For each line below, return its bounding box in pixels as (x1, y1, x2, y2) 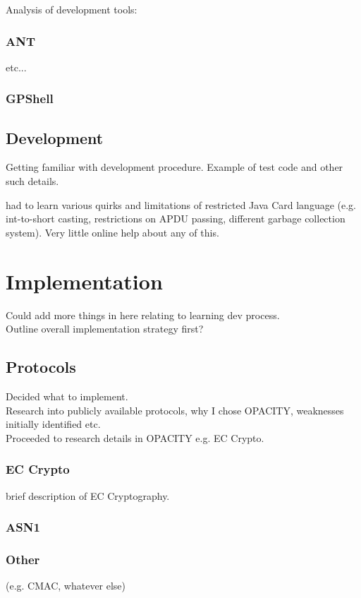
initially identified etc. (6, 417, 101, 431)
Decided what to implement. (6, 388, 128, 403)
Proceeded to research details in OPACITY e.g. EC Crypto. (6, 430, 264, 445)
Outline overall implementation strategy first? (6, 321, 204, 336)
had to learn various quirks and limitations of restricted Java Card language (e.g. (6, 197, 356, 212)
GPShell (6, 90, 54, 107)
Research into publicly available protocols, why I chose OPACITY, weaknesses (6, 402, 344, 417)
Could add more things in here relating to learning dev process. (6, 307, 280, 322)
